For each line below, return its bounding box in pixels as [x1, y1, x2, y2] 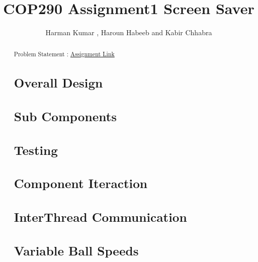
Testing [14, 141, 58, 158]
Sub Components [14, 108, 117, 125]
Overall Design [14, 74, 103, 92]
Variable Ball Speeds [14, 241, 139, 259]
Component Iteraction [14, 174, 148, 192]
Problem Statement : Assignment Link [14, 49, 115, 58]
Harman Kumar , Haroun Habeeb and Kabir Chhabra [45, 27, 212, 38]
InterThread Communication [14, 208, 187, 225]
